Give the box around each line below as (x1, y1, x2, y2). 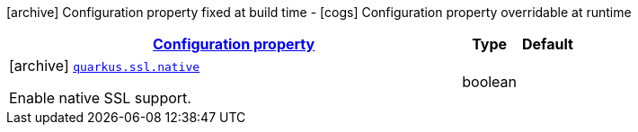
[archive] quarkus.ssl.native (9, 57, 200, 75)
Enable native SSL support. (9, 89, 191, 107)
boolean (462, 73, 518, 91)
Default (522, 35, 573, 53)
